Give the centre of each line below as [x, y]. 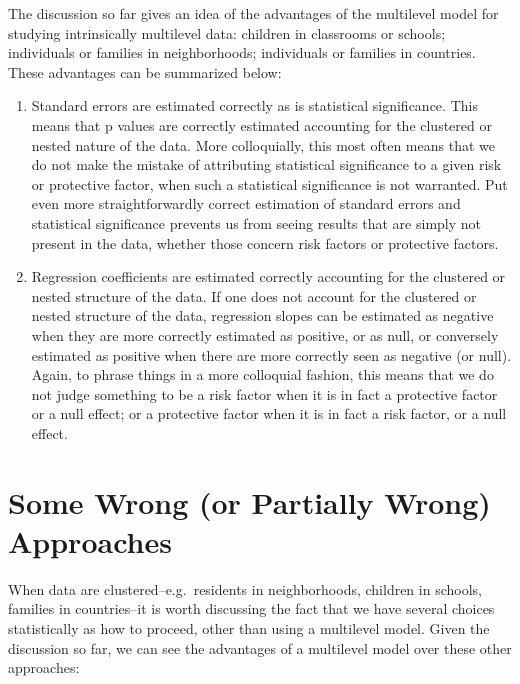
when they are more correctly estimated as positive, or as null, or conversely [265, 334]
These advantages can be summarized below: [145, 71]
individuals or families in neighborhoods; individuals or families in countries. [242, 52]
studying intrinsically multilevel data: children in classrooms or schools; [227, 32]
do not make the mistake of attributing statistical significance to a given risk [266, 164]
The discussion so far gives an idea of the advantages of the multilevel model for [253, 13]
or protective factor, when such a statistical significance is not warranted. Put [269, 183]
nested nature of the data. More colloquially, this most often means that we [263, 144]
